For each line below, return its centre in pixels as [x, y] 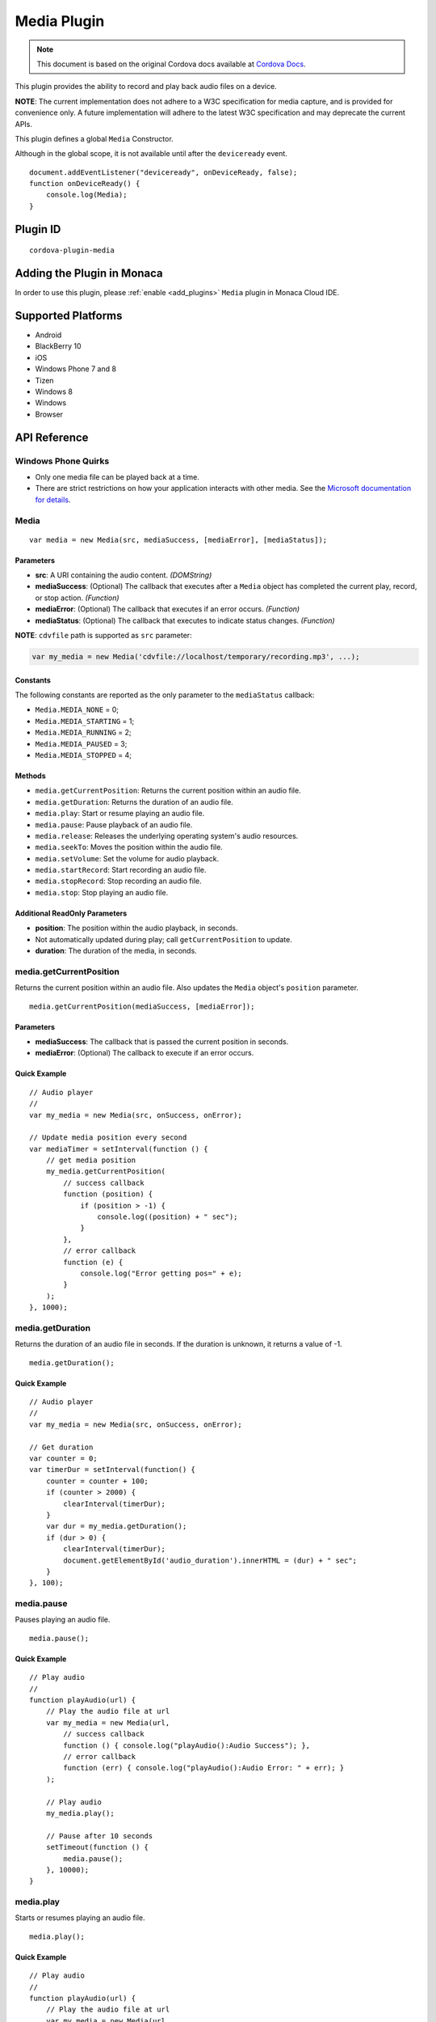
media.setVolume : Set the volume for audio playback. [127, 858]
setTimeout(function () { [97, 1847]
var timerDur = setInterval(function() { [112, 1470]
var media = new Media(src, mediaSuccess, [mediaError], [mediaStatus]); [178, 539]
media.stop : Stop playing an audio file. [102, 892]
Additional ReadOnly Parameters [71, 913]
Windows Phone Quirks [62, 461]
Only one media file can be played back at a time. [117, 476]
